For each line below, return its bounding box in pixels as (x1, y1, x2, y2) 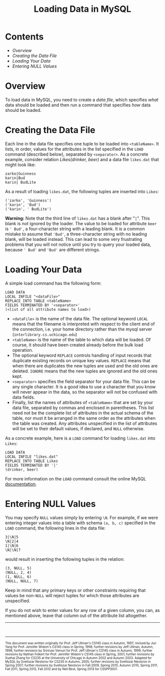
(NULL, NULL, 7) (5, 578, 38, 583)
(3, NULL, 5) (5, 566, 32, 571)
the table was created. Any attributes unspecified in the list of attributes (12, 420, 158, 426)
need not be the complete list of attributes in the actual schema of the (12, 410, 154, 416)
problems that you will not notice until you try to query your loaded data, (5, 241, 151, 247)
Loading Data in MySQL (33, 3, 132, 15)
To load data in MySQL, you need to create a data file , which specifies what (5, 97, 159, 102)
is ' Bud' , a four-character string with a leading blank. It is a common (5, 226, 145, 232)
